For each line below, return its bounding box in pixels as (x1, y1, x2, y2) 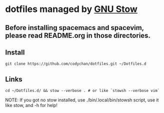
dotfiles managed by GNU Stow (5, 3, 137, 15)
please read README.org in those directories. (5, 31, 151, 39)
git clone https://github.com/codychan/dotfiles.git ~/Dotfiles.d (5, 61, 146, 66)
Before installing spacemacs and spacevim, (5, 23, 144, 32)
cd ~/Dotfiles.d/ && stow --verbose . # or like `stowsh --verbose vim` (5, 88, 160, 93)
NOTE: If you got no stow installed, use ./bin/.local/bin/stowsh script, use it (5, 97, 159, 103)
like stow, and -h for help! (5, 102, 57, 108)
